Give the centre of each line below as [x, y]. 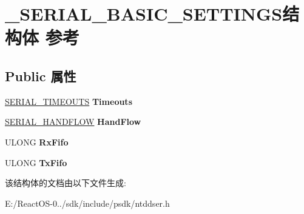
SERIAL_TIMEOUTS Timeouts [69, 101]
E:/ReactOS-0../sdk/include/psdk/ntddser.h [87, 203]
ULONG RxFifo [37, 142]
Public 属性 [41, 75]
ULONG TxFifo [36, 162]
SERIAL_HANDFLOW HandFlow [73, 122]
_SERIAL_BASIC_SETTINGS [144, 14]
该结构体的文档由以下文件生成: [66, 183]
